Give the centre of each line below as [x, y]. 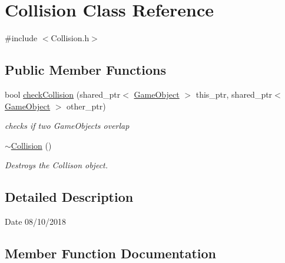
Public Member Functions [85, 70]
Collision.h [70, 38]
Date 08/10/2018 [36, 222]
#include [21, 38]
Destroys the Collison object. [57, 165]
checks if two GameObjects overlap [67, 126]
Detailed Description [69, 197]
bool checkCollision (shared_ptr [63, 94]
